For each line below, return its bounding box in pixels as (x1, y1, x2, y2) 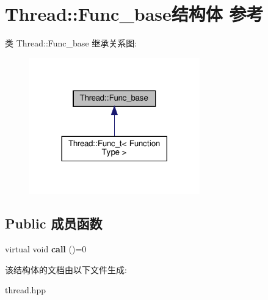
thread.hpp (5, 284, 46, 296)
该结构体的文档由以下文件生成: (5, 263, 127, 276)
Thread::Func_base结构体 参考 (5, 1, 264, 26)
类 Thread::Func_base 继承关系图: (5, 37, 137, 49)
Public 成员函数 (5, 214, 103, 233)
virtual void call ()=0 (5, 242, 87, 255)
